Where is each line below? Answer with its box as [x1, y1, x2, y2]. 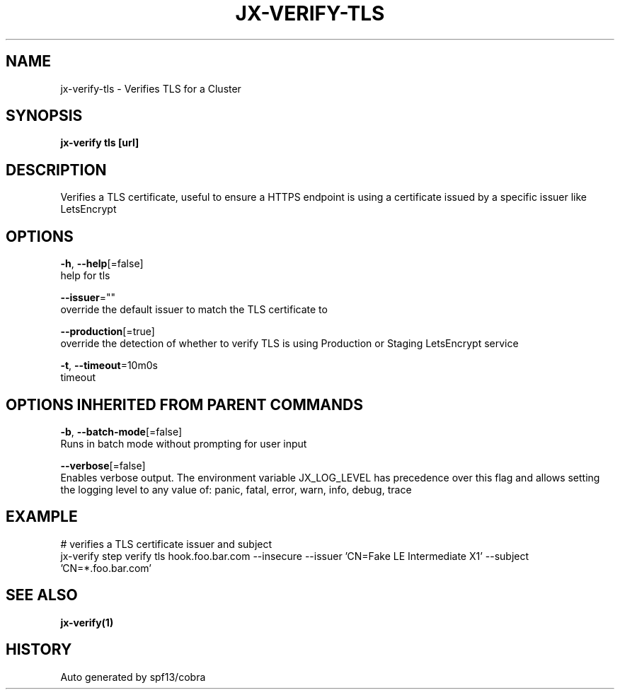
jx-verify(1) [60, 616, 114, 629]
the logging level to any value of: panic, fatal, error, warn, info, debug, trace [60, 483, 412, 496]
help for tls [60, 269, 110, 282]
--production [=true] [60, 325, 155, 338]
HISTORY [6, 641, 72, 659]
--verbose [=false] [60, 459, 146, 472]
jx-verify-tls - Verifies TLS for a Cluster [60, 82, 241, 95]
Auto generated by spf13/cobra [60, 670, 206, 683]
